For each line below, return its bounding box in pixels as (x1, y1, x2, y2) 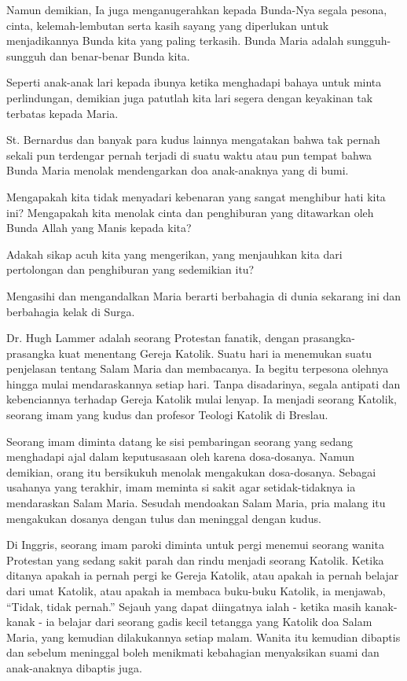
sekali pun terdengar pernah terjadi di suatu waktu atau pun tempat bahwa (6, 146, 372, 163)
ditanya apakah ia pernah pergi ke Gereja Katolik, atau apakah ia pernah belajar (6, 567, 399, 583)
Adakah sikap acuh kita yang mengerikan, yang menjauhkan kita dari (6, 245, 343, 262)
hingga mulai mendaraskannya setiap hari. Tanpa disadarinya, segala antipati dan (6, 375, 401, 392)
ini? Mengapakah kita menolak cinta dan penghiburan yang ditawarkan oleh (6, 204, 374, 220)
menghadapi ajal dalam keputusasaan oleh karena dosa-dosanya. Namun (6, 448, 354, 465)
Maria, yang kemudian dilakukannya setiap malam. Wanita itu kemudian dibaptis (6, 628, 401, 645)
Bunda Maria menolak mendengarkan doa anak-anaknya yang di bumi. (6, 162, 349, 179)
